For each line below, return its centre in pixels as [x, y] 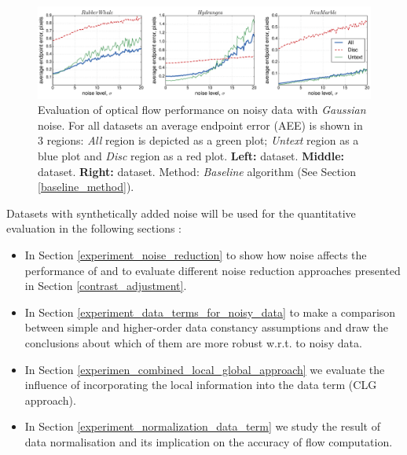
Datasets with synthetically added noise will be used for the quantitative [181, 213]
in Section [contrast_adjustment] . [106, 286]
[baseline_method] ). [86, 187]
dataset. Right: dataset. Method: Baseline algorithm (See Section [197, 171]
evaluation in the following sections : [94, 228]
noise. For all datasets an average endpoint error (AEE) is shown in [200, 125]
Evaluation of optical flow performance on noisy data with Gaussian [202, 110]
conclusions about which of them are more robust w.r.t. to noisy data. [193, 342]
